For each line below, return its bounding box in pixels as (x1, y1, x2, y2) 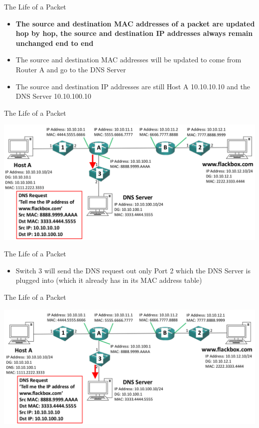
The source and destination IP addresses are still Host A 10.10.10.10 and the (15, 81, 251, 91)
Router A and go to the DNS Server (15, 64, 126, 74)
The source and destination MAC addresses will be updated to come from (15, 54, 242, 65)
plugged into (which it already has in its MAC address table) (15, 275, 202, 285)
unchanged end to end (15, 37, 94, 48)
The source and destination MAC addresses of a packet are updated (15, 18, 255, 28)
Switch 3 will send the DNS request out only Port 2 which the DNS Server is (15, 265, 251, 275)
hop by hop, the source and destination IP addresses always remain (15, 28, 253, 38)
